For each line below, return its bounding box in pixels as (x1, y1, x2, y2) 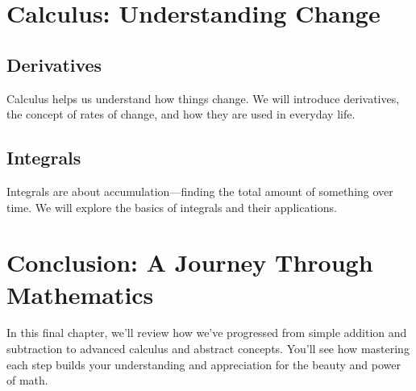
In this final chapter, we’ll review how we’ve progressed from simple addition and (6, 324, 407, 341)
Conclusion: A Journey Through (6, 246, 373, 279)
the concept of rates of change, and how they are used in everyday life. (6, 106, 356, 123)
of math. (6, 372, 48, 389)
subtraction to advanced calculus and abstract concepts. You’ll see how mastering (6, 340, 410, 357)
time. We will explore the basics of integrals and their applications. (6, 198, 337, 215)
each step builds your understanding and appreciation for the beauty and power (6, 356, 401, 372)
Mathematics (6, 277, 154, 310)
